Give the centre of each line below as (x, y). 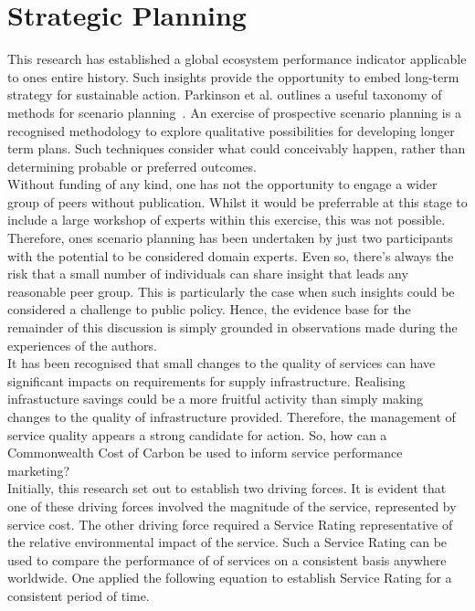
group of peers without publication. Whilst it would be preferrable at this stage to (237, 201)
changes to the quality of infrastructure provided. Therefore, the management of (232, 416)
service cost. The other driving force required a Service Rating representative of (230, 524)
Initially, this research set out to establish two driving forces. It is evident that (227, 488)
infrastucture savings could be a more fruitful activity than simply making (216, 399)
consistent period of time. (79, 595)
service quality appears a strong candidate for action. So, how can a (197, 434)
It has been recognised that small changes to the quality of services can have (222, 363)
